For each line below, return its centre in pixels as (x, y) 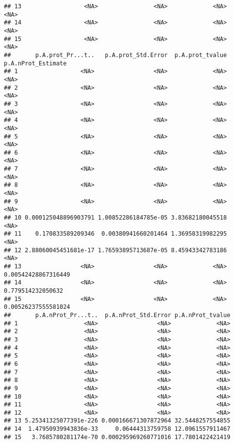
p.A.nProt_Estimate (35, 63)
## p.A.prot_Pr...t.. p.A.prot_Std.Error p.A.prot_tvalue (116, 55)
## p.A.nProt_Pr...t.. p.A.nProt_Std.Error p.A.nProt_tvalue (117, 315)
